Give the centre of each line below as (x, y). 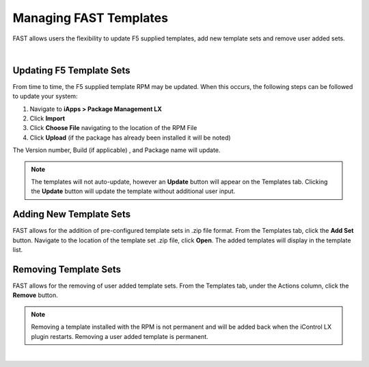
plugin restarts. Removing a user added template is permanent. (120, 336)
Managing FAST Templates (91, 18)
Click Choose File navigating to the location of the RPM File (113, 128)
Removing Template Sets (67, 269)
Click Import (47, 118)
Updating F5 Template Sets (71, 70)
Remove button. (35, 295)
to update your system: (45, 97)
